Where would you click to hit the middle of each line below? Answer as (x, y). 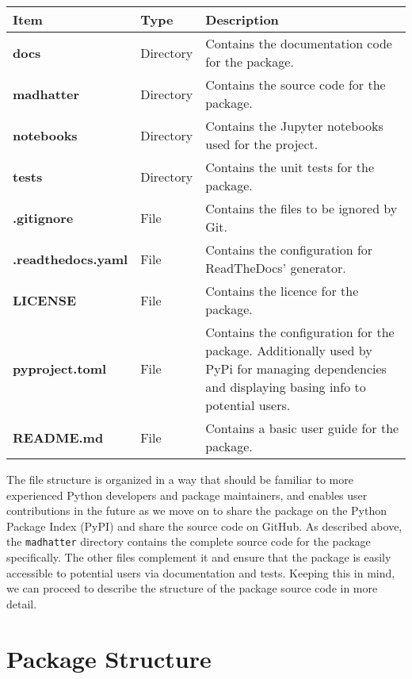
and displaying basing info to (286, 387)
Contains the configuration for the (300, 332)
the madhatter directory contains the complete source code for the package (189, 541)
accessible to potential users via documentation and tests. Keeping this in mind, (201, 572)
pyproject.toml (60, 368)
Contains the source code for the (296, 84)
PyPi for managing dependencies (296, 368)
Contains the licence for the (282, 291)
